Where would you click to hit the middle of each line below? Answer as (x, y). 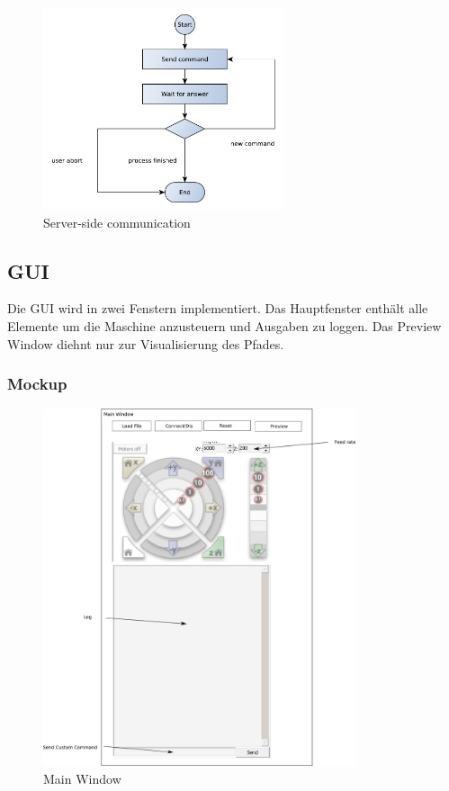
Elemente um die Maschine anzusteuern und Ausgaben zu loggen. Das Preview (224, 326)
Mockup (37, 384)
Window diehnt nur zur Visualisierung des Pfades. (146, 343)
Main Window (82, 778)
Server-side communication (117, 222)
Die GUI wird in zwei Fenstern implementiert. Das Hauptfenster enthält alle (218, 308)
